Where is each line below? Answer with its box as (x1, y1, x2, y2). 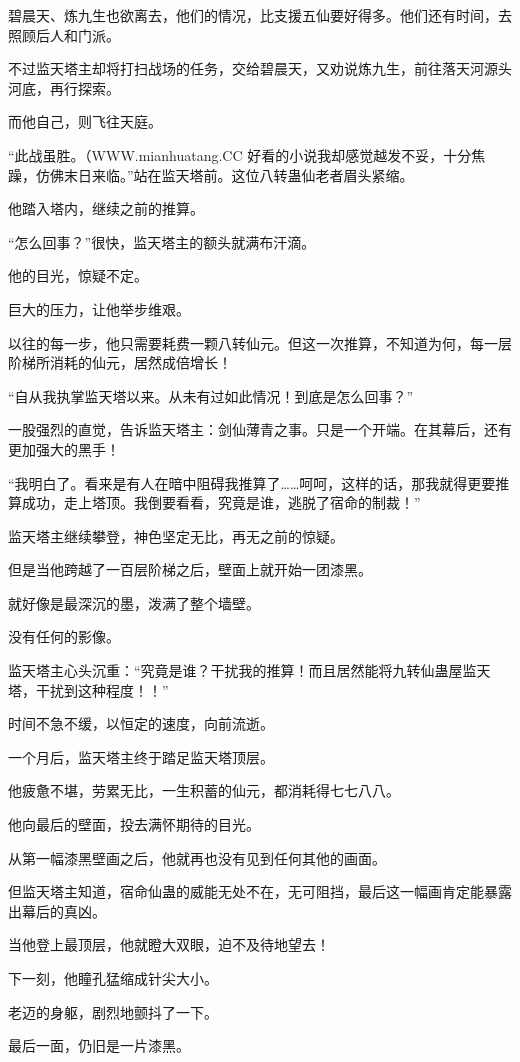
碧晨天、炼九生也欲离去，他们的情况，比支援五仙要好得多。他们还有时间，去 (8, 5, 512, 25)
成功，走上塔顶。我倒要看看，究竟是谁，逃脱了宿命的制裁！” (21, 492, 421, 513)
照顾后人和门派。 (8, 24, 120, 45)
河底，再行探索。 (8, 77, 120, 98)
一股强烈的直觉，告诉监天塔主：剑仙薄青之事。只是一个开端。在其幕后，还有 (8, 419, 512, 440)
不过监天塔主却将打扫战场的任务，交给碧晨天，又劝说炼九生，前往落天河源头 (8, 58, 512, 79)
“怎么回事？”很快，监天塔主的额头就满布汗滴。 (8, 231, 316, 252)
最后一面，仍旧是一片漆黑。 (8, 1035, 190, 1056)
